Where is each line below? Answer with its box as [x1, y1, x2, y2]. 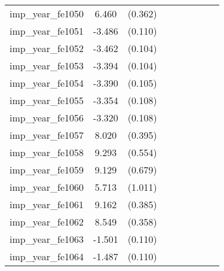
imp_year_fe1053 [10, 59, 84, 72]
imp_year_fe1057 [10, 128, 84, 142]
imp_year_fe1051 [10, 24, 84, 38]
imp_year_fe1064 [10, 249, 84, 263]
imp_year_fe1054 [10, 76, 84, 90]
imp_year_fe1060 [10, 180, 84, 194]
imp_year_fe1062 [10, 215, 84, 229]
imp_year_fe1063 [10, 232, 84, 246]
